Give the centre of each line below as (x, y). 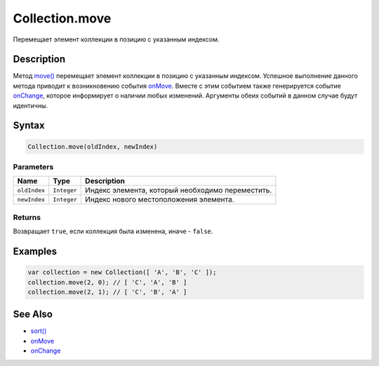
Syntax (29, 125)
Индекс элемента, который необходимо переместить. (179, 190)
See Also (33, 314)
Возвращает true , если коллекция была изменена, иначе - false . (113, 231)
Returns (27, 217)
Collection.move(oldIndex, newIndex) (93, 146)
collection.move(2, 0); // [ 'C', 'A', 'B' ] (107, 282)
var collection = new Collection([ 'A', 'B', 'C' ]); (122, 273)
